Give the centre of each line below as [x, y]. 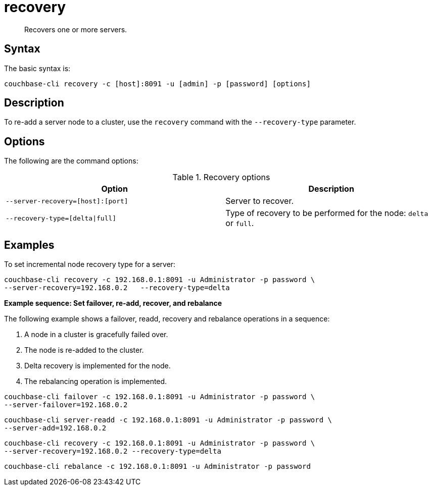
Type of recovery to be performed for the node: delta [327, 213]
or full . [240, 223]
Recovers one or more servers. [76, 29]
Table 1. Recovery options [221, 177]
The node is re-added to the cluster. [84, 350]
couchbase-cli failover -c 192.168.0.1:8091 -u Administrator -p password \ [160, 397]
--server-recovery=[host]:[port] [67, 201]
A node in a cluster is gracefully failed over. [96, 335]
